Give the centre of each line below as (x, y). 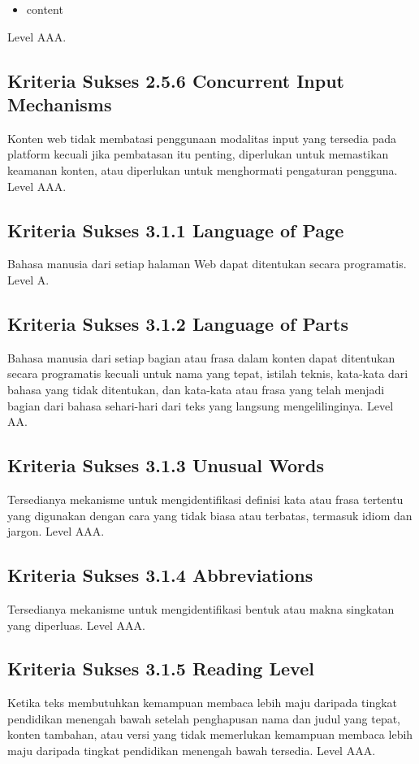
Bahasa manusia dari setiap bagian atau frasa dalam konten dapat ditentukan (201, 357)
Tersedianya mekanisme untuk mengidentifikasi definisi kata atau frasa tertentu (205, 499)
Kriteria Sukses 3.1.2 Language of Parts (178, 323)
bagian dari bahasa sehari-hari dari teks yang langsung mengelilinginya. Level (201, 405)
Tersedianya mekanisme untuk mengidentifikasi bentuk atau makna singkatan (201, 608)
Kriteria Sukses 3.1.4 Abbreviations (160, 575)
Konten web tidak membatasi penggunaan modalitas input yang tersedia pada (202, 138)
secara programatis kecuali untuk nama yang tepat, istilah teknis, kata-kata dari (208, 373)
